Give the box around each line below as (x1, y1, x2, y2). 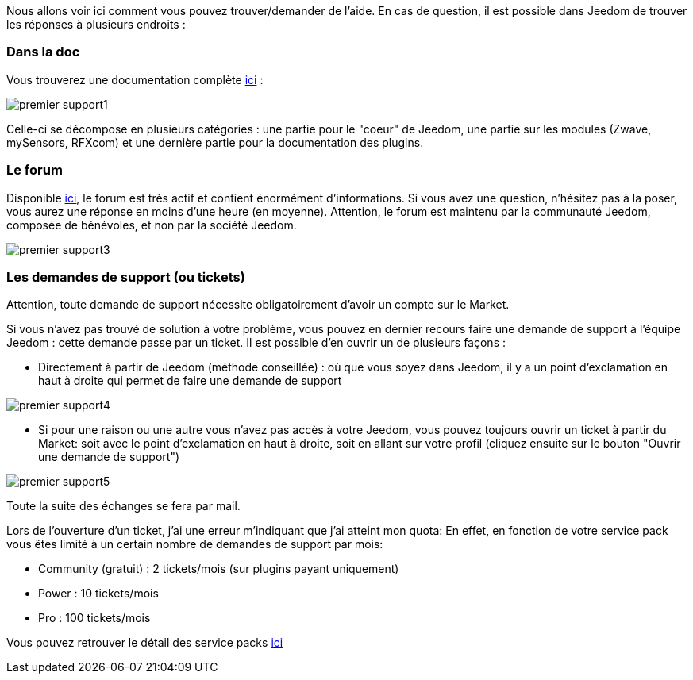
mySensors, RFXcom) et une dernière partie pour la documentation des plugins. (6, 135, 424, 149)
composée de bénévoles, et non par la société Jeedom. (6, 217, 297, 232)
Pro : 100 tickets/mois (38, 611, 151, 625)
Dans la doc (6, 44, 80, 60)
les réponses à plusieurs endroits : (6, 17, 186, 31)
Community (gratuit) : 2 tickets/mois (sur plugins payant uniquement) (38, 562, 399, 576)
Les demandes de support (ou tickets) (6, 268, 245, 285)
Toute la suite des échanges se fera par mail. (6, 499, 241, 513)
